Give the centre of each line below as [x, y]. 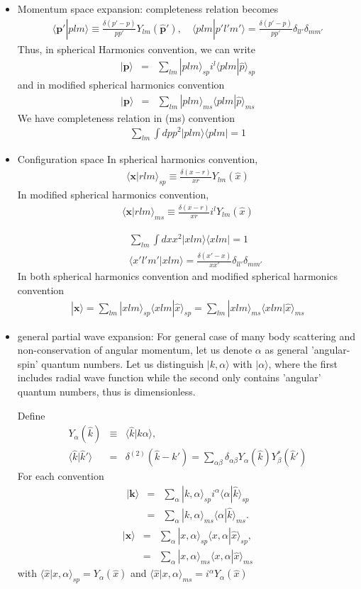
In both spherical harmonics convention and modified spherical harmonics [178, 276]
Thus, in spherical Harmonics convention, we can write [136, 49]
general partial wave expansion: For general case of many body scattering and [187, 336]
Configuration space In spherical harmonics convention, [138, 159]
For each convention [61, 476]
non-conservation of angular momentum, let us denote [135, 350]
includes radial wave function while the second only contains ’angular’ [169, 377]
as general [287, 350]
